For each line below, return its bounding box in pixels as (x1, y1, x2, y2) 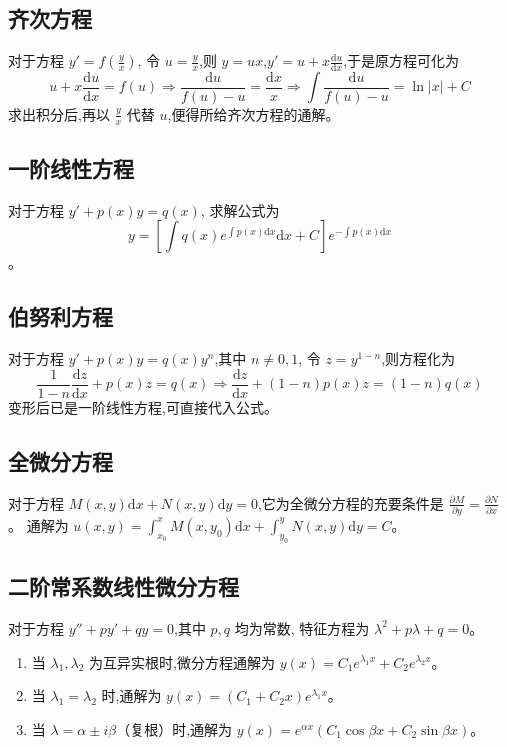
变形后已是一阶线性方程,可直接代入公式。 (8, 396, 278, 417)
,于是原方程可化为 (343, 50, 460, 71)
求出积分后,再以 (8, 103, 110, 124)
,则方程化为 (381, 348, 456, 369)
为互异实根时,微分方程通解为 (89, 651, 275, 672)
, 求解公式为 (200, 199, 280, 220)
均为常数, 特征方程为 (234, 617, 370, 638)
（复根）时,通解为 (116, 718, 233, 739)
